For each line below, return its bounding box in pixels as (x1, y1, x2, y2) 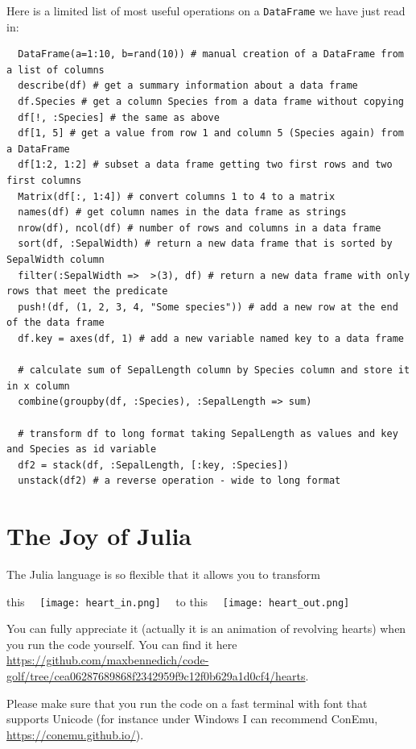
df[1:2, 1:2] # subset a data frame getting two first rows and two (18, 159, 393, 171)
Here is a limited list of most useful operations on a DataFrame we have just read (6, 2, 406, 19)
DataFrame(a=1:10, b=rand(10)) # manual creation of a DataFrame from (18, 48, 404, 60)
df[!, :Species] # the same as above (18, 111, 220, 123)
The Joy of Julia (6, 519, 192, 552)
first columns (6, 175, 82, 186)
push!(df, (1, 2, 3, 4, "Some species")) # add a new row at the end (18, 301, 398, 313)
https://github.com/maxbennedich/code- (6, 651, 209, 668)
